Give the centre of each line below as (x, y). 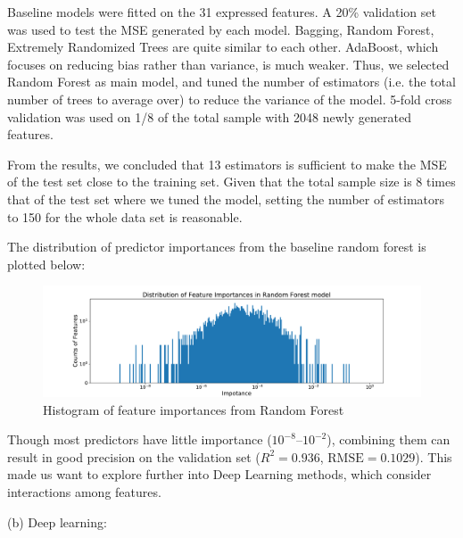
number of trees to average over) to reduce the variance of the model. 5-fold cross (230, 99)
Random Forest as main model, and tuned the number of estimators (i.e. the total (231, 82)
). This (434, 456)
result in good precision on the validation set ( (134, 456)
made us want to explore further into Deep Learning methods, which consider (219, 474)
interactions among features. (84, 491)
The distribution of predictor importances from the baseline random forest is (217, 247)
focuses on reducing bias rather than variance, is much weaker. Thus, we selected (228, 64)
